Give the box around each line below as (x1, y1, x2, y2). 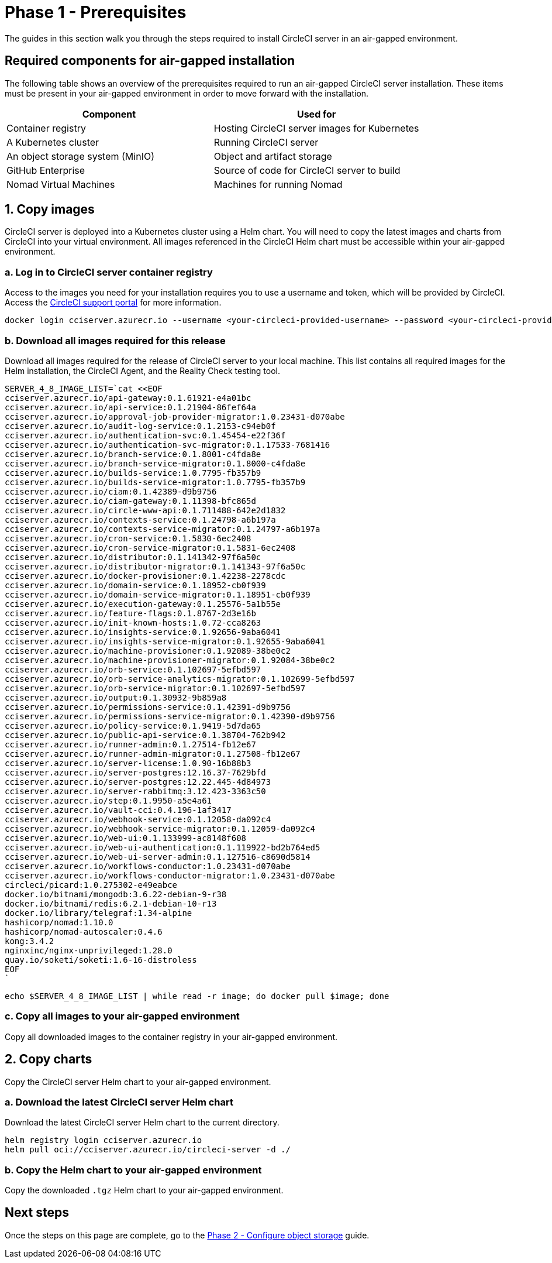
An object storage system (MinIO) (6, 150, 155, 162)
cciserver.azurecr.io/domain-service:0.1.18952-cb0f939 (5, 580, 266, 590)
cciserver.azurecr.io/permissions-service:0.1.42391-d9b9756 (5, 702, 291, 712)
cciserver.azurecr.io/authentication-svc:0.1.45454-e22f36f (5, 430, 286, 440)
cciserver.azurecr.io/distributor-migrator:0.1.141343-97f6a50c (5, 561, 306, 571)
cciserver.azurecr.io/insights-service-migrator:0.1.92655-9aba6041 (5, 636, 325, 646)
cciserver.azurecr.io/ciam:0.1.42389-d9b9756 (5, 486, 217, 496)
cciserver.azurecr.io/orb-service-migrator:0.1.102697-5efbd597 (5, 683, 306, 693)
